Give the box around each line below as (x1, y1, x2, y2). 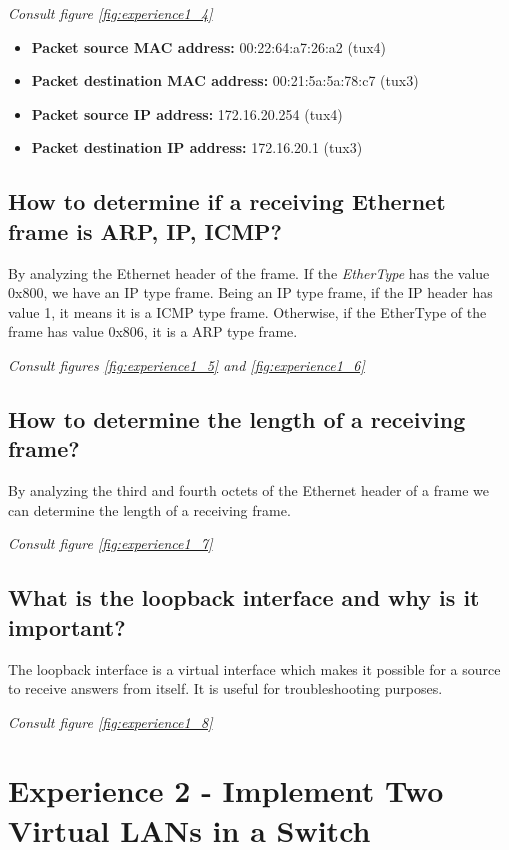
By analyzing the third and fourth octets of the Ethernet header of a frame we (8, 480, 489, 501)
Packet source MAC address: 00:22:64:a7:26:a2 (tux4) (31, 36, 387, 57)
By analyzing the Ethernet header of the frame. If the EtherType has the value (8, 262, 490, 283)
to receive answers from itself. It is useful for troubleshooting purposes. (8, 678, 443, 699)
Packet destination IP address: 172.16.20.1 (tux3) (31, 137, 363, 158)
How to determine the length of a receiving (8, 403, 466, 434)
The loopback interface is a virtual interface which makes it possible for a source (8, 658, 501, 679)
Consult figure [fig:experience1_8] (8, 711, 213, 732)
